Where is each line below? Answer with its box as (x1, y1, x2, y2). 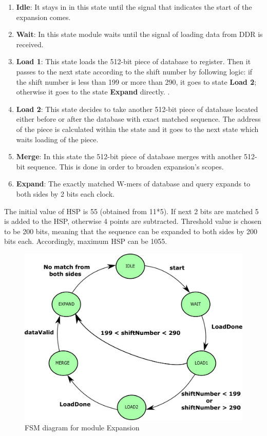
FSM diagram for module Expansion (25, 422, 140, 432)
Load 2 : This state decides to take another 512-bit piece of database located (16, 103, 258, 114)
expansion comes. (16, 11, 71, 22)
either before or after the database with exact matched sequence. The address (16, 113, 261, 124)
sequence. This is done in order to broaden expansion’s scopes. (27, 161, 224, 172)
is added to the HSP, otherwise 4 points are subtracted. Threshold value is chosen (4, 216, 261, 226)
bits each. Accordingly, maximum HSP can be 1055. (4, 236, 167, 247)
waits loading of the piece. (16, 134, 99, 144)
